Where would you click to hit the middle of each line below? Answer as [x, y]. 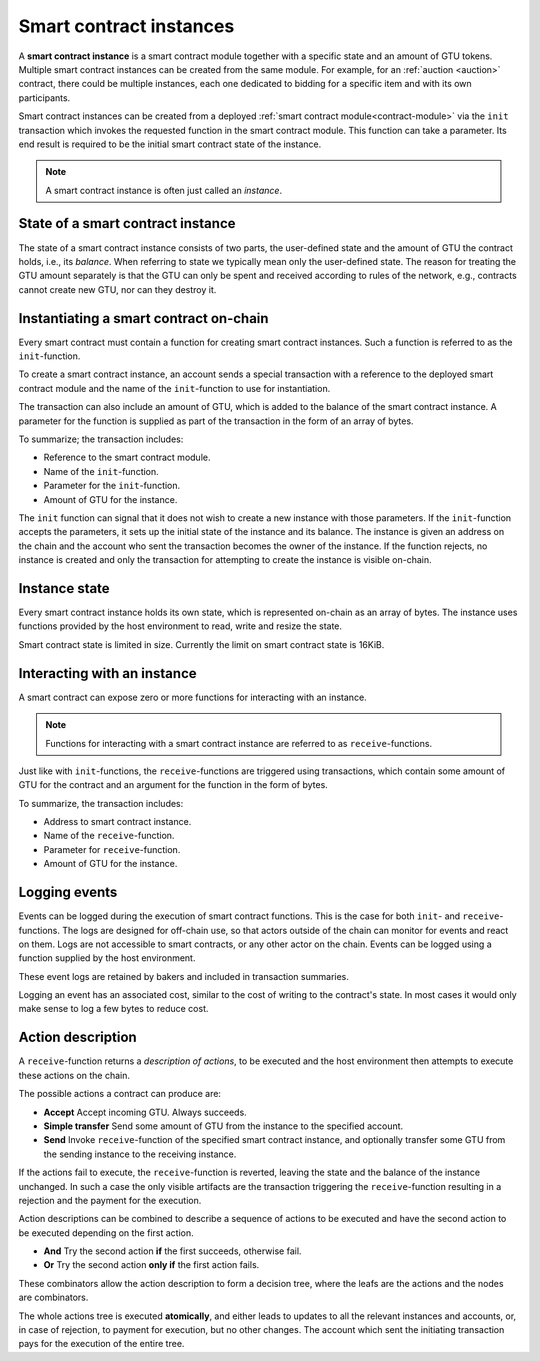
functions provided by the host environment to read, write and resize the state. [180, 626]
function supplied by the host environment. [107, 958]
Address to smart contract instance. [117, 822]
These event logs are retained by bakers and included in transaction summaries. [184, 976]
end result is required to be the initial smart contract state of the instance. [170, 144]
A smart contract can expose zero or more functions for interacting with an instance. [192, 697]
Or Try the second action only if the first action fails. [151, 1265]
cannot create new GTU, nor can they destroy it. [117, 289]
